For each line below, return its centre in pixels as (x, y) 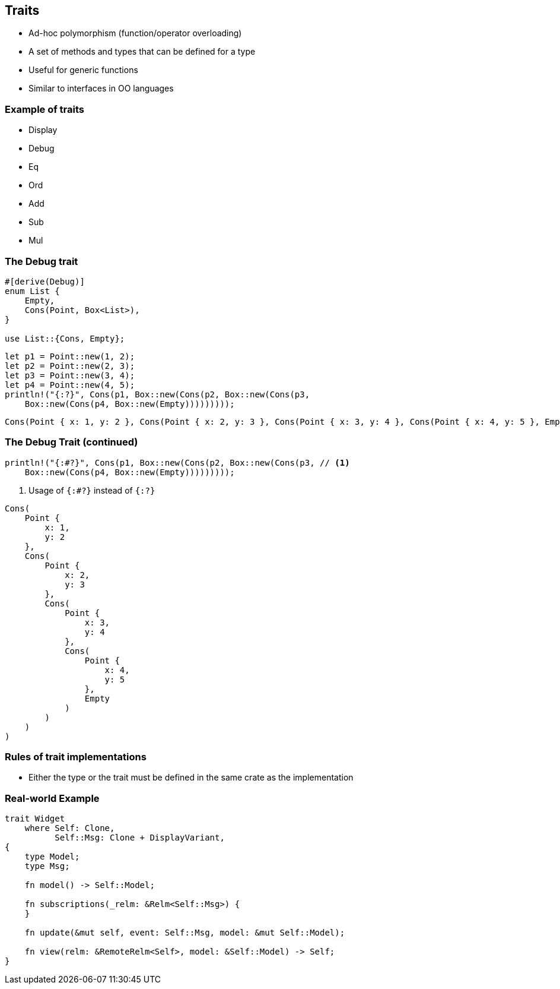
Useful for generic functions (83, 70)
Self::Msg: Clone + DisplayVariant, (140, 838)
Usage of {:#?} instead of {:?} (92, 490)
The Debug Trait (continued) (71, 442)
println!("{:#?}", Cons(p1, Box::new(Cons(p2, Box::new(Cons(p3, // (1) (177, 462)
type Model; (52, 857)
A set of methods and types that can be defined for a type (142, 52)
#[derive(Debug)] (45, 281)
